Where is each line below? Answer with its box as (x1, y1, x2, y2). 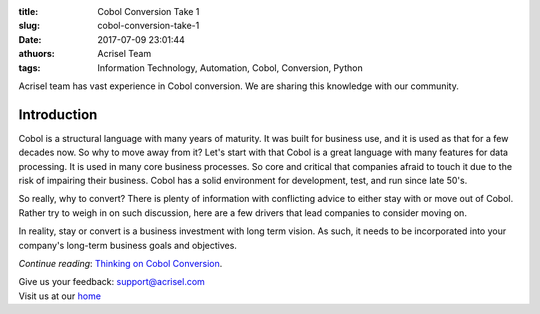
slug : (18, 20, 40, 32)
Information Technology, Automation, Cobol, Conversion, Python (97, 61, 364, 74)
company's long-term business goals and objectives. (18, 239, 237, 251)
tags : (18, 61, 41, 74)
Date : (18, 33, 42, 45)
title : (18, 6, 39, 17)
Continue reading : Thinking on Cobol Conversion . (18, 257, 223, 269)
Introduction (18, 106, 98, 123)
